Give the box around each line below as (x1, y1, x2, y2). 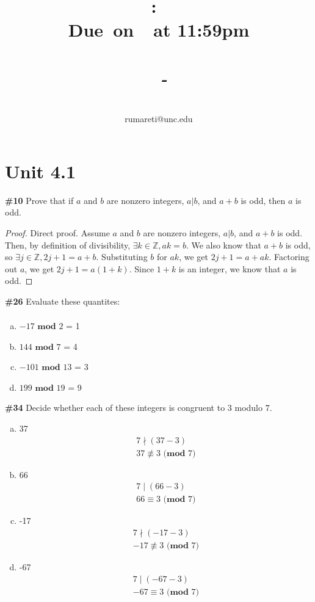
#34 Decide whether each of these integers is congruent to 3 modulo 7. (5, 401, 272, 414)
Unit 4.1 (5, 158, 76, 183)
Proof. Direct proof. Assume (5, 227, 110, 239)
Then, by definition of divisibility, (5, 238, 131, 251)
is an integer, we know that (178, 262, 281, 275)
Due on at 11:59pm (68, 17, 250, 42)
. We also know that (186, 238, 261, 251)
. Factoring (269, 250, 310, 263)
